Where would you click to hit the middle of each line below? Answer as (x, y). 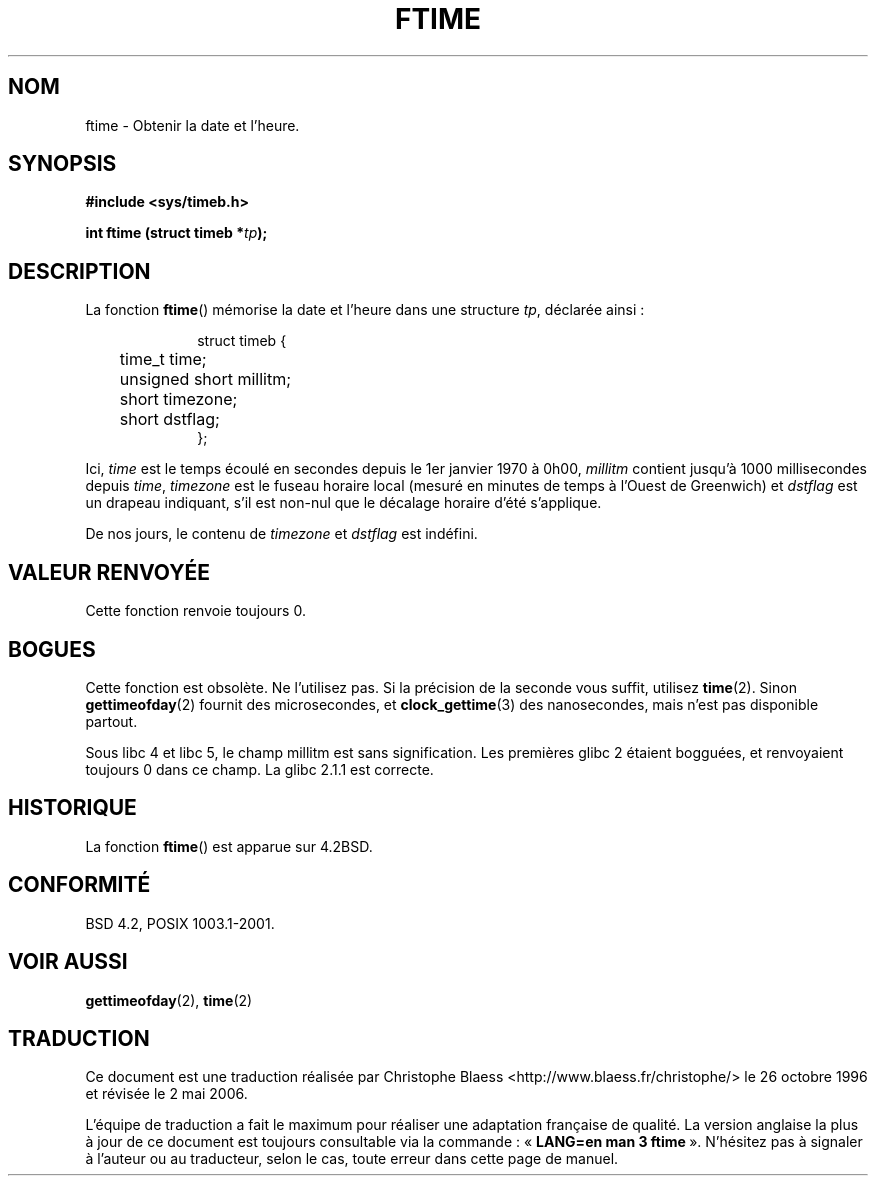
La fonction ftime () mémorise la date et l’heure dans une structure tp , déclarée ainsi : (365, 310)
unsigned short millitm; (205, 379)
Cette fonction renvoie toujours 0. (195, 611)
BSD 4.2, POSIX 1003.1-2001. (180, 923)
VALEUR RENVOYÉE (109, 572)
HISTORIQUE (72, 808)
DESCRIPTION (79, 271)
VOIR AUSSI (68, 962)
